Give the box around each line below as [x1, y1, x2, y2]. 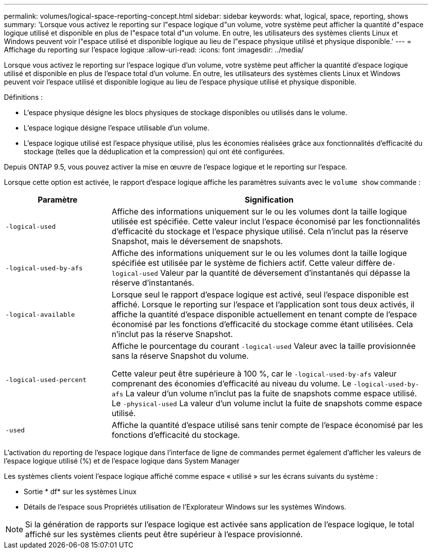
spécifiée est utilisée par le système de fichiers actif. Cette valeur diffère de [111, 258, 393, 268]
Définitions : [4, 93, 43, 101]
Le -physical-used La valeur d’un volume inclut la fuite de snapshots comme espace [111, 398, 422, 408]
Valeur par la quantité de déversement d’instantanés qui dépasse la [160, 268, 410, 278]
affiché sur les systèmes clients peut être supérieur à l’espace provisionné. [25, 529, 303, 539]
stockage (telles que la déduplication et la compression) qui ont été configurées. [24, 147, 285, 156]
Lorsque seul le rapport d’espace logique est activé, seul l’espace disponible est [111, 290, 409, 299]
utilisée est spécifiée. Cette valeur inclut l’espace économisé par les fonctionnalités [111, 216, 421, 226]
